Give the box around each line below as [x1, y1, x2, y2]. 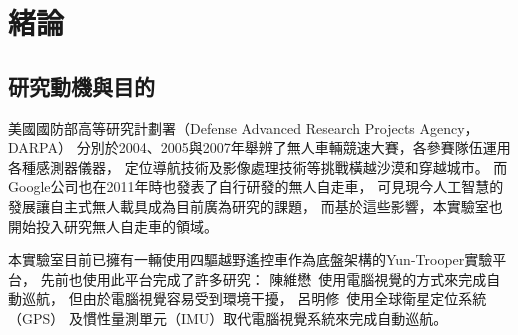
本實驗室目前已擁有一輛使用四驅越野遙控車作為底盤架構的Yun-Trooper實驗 [8, 249, 493, 270]
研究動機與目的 [8, 70, 155, 101]
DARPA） [8, 137, 72, 158]
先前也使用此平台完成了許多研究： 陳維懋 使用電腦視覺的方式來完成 [40, 268, 487, 289]
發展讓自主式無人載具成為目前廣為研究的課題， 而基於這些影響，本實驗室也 [8, 195, 503, 216]
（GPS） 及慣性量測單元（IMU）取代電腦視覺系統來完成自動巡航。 [8, 307, 448, 328]
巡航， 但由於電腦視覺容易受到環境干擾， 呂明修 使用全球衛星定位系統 [21, 288, 487, 309]
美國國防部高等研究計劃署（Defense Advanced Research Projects [8, 117, 415, 138]
